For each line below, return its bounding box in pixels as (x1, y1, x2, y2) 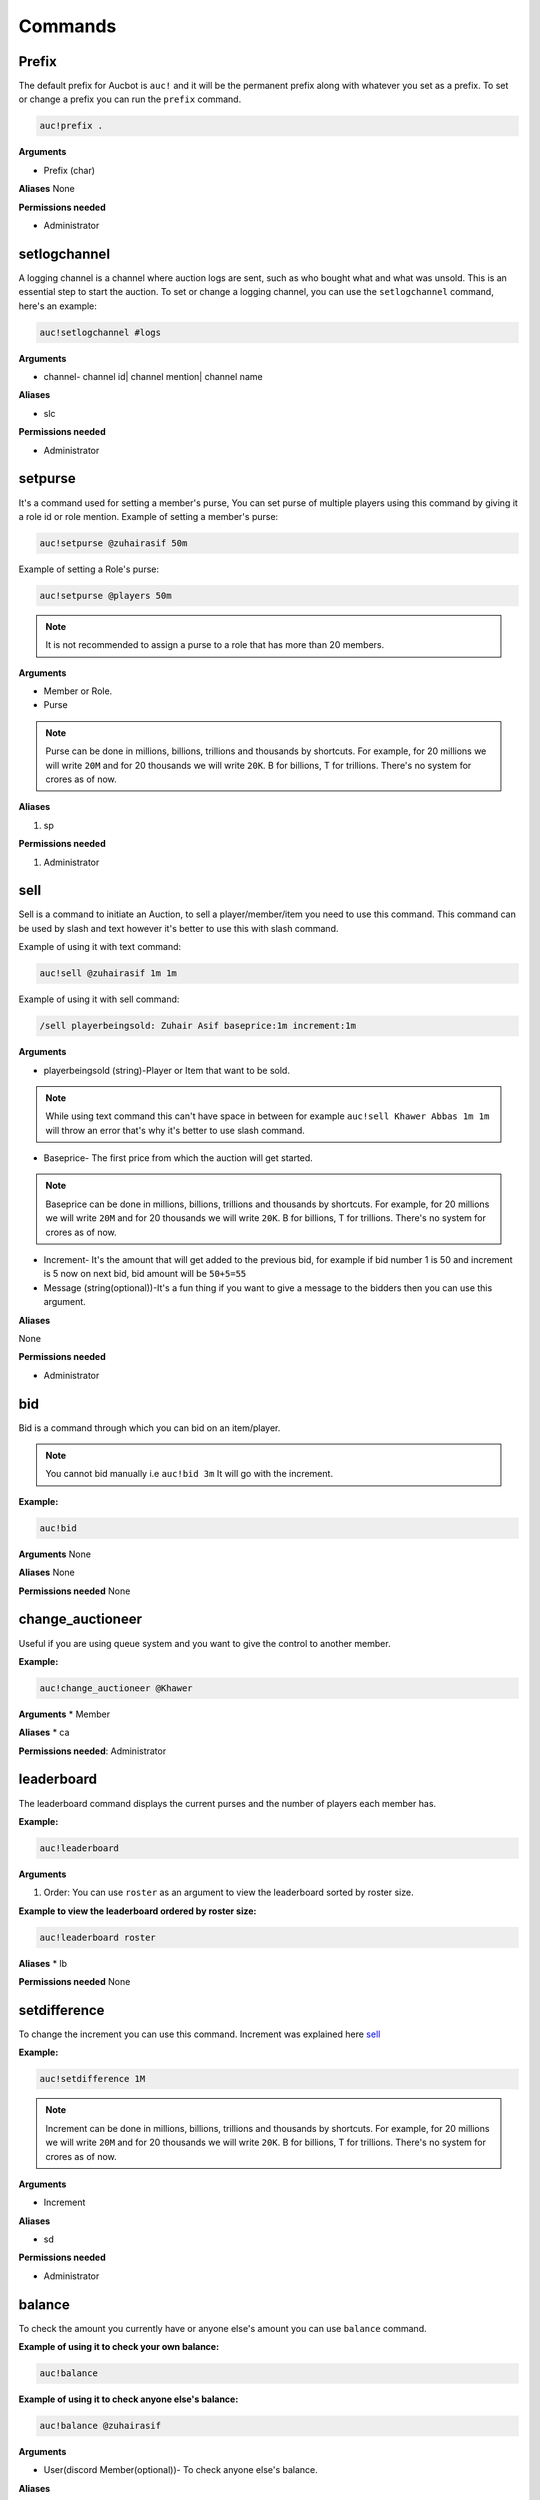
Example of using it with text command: (18, 941, 182, 953)
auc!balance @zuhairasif (39, 2420, 162, 2432)
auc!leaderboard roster (39, 1931, 157, 1943)
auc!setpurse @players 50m (39, 590, 172, 601)
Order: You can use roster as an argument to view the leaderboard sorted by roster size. (43, 1886, 414, 1899)
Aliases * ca (18, 1726, 70, 1739)
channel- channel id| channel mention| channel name (43, 371, 264, 383)
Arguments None (18, 1548, 92, 1560)
